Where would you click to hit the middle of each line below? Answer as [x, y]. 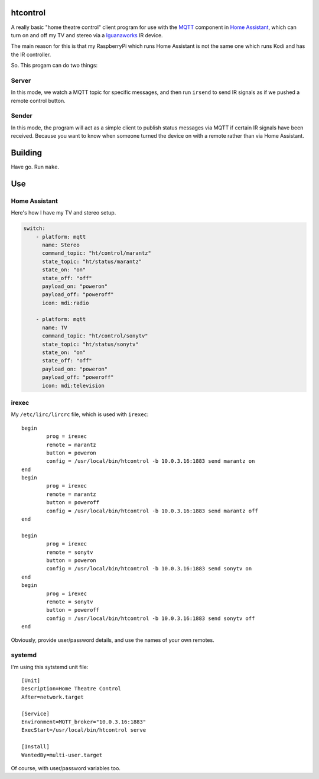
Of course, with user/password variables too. [66, 768]
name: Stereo [61, 245]
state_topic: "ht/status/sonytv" [90, 344]
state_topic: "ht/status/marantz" [92, 261]
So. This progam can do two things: [54, 66]
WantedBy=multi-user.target [62, 755]
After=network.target [53, 697]
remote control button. [38, 100]
